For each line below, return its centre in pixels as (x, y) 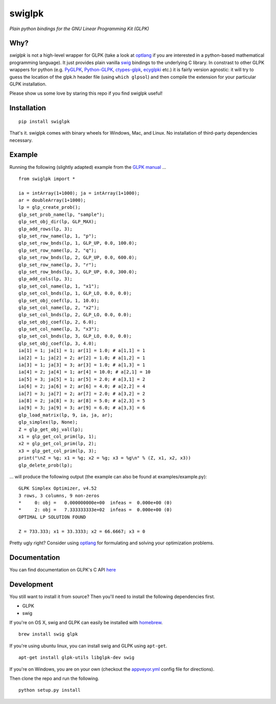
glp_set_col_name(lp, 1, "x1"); (59, 286)
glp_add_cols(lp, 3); (45, 279)
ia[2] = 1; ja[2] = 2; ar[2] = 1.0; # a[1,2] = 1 (82, 358)
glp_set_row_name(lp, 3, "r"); (58, 265)
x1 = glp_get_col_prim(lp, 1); (58, 436)
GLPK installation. (28, 84)
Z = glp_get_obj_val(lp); (51, 429)
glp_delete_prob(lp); (45, 465)
